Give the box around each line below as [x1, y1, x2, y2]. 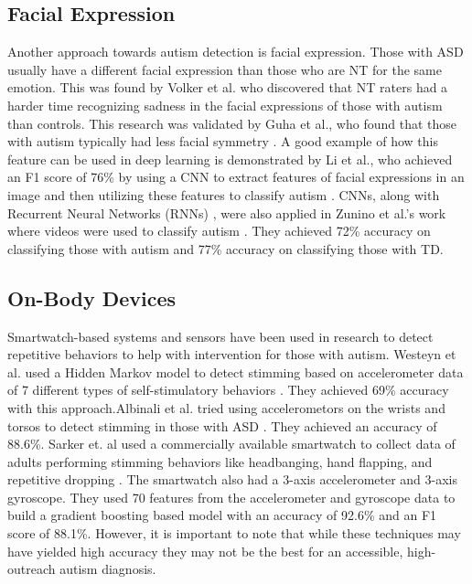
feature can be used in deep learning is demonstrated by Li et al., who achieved [7, 149, 453, 168]
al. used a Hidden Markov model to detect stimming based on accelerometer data [7, 362, 464, 381]
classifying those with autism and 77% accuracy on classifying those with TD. [7, 239, 444, 258]
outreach [7, 559, 56, 579]
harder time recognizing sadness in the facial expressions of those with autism [7, 95, 443, 114]
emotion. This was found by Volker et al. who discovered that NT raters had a [7, 78, 448, 97]
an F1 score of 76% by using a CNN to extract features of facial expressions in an [7, 167, 465, 186]
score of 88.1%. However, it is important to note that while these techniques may [7, 524, 461, 543]
